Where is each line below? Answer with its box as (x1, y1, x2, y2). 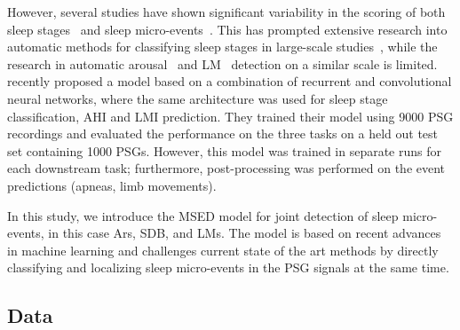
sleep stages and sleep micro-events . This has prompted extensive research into (7, 20, 448, 38)
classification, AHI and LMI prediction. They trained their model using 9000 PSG (7, 106, 454, 125)
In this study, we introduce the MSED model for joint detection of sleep (7, 206, 399, 224)
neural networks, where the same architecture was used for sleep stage (7, 89, 388, 107)
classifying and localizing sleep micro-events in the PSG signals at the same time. (7, 258, 449, 277)
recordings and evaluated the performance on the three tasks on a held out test (7, 124, 439, 143)
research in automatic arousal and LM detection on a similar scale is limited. (7, 54, 438, 73)
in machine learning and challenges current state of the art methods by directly (7, 240, 439, 259)
